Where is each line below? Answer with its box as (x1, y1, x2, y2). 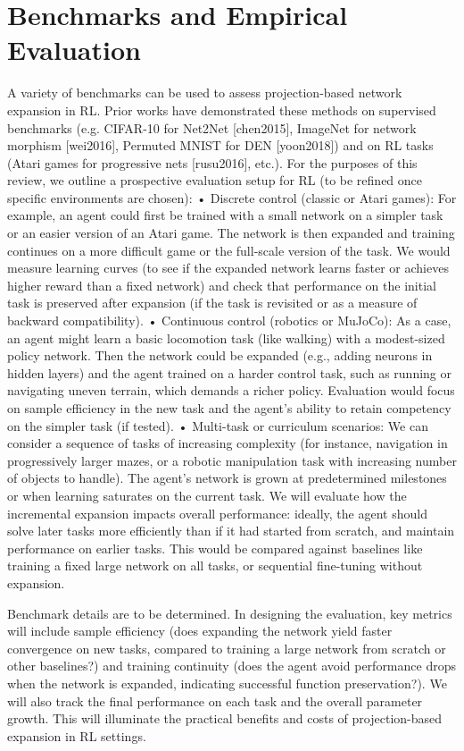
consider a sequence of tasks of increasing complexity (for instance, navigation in (7, 434, 448, 452)
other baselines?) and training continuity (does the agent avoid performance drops (7, 656, 456, 675)
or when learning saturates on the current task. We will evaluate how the (7, 485, 407, 504)
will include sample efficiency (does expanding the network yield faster (7, 621, 393, 640)
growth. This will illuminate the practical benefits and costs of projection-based (7, 709, 443, 728)
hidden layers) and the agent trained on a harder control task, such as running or (7, 363, 452, 382)
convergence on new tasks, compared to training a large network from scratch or (7, 638, 446, 657)
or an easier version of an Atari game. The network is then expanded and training (7, 224, 455, 242)
